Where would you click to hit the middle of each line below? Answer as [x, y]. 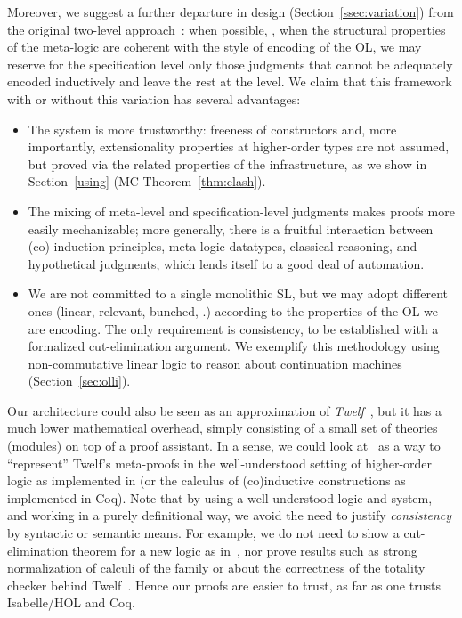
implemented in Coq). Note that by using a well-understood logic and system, [220, 497]
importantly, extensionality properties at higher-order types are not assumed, [239, 146]
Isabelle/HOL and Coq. [71, 602]
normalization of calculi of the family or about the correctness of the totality [216, 568]
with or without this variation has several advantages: [154, 98]
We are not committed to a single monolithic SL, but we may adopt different [238, 293]
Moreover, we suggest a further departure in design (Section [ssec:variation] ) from [231, 12]
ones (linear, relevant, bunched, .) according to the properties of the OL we [233, 310]
